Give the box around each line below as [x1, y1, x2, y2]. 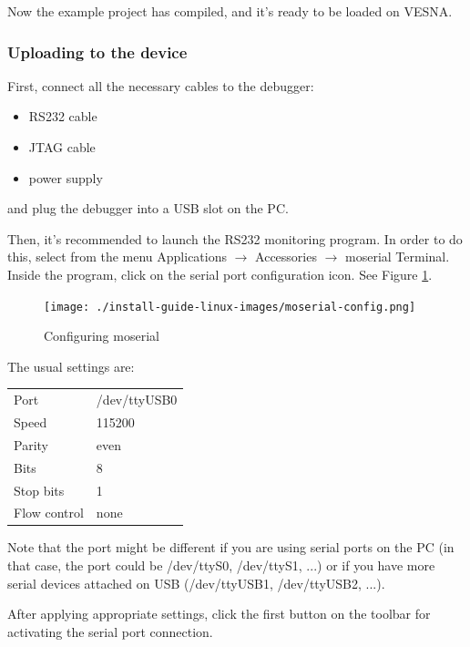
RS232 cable [28, 107, 97, 126]
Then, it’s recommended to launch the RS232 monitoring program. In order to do [7, 229, 463, 248]
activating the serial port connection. [7, 621, 213, 641]
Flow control [14, 503, 84, 522]
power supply [28, 168, 103, 187]
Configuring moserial [44, 326, 159, 345]
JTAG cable [28, 138, 96, 156]
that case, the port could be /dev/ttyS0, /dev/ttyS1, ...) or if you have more [7, 556, 435, 575]
